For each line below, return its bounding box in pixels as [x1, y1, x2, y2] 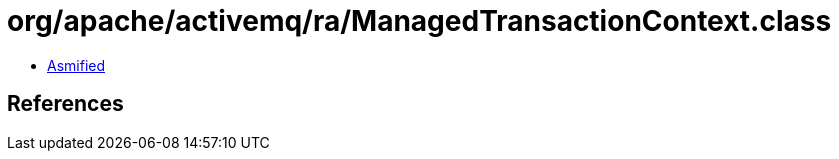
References [7, 91, 124, 117]
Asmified [47, 56, 106, 74]
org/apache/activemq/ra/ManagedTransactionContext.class [7, 4, 832, 38]
